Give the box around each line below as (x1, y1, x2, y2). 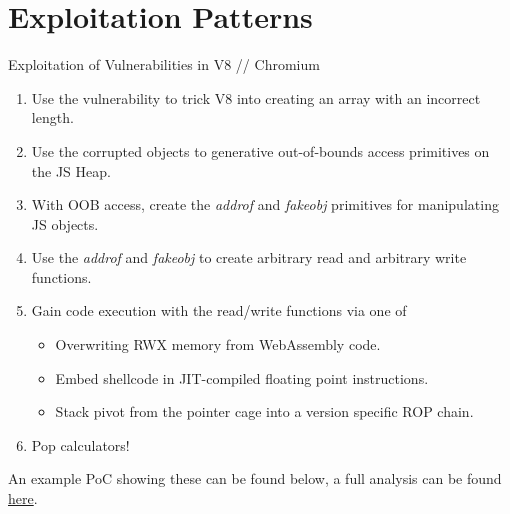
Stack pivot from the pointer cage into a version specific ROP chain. (55, 401, 474, 422)
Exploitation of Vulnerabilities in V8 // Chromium (8, 54, 320, 75)
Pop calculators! (31, 434, 130, 455)
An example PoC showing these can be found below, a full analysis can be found (8, 468, 502, 489)
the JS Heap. (31, 160, 111, 181)
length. (31, 107, 74, 128)
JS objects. (31, 213, 99, 234)
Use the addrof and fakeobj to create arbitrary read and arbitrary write (31, 247, 467, 268)
